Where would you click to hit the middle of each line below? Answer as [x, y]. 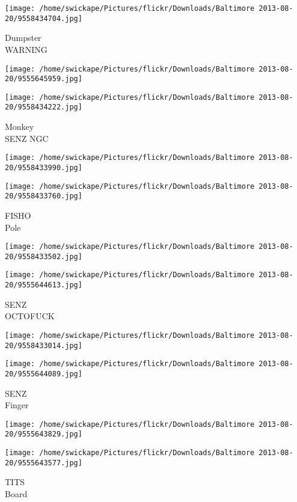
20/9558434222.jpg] [44, 107]
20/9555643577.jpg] [44, 463]
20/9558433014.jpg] [44, 345]
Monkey [20, 127]
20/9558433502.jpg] [44, 256]
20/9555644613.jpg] [44, 285]
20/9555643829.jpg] [44, 434]
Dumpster [23, 38]
